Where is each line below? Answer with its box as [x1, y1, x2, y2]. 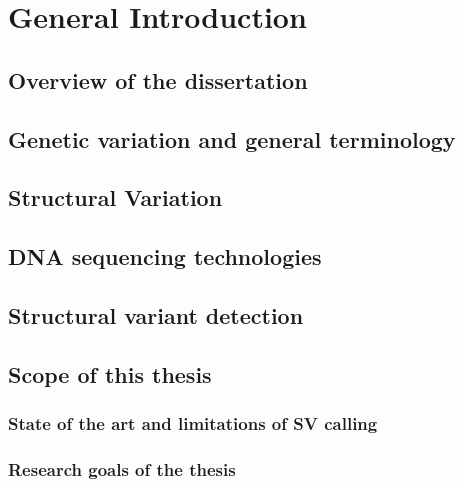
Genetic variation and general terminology [8, 123, 456, 154]
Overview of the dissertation [8, 64, 308, 95]
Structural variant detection [8, 299, 304, 330]
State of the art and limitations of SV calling [8, 410, 378, 435]
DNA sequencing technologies [8, 241, 322, 272]
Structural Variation [8, 182, 223, 213]
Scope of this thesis [8, 358, 212, 389]
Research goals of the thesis [8, 456, 236, 481]
